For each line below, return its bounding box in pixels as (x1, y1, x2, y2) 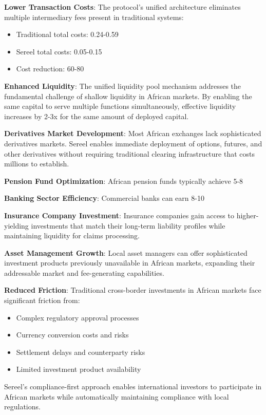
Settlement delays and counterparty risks (16, 346, 145, 357)
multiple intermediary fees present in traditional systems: (4, 11, 184, 22)
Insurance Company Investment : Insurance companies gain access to (4, 210, 234, 220)
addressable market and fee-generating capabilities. (4, 267, 164, 278)
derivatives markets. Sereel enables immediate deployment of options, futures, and (4, 138, 262, 148)
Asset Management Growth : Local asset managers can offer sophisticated (4, 247, 248, 258)
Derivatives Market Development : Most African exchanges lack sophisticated (4, 128, 261, 139)
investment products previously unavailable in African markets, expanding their (4, 257, 255, 268)
